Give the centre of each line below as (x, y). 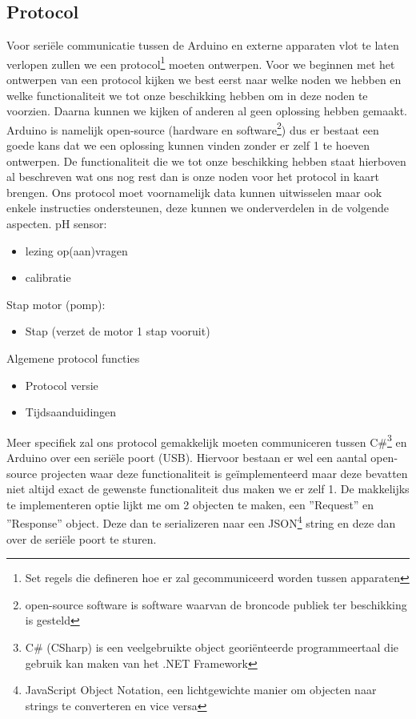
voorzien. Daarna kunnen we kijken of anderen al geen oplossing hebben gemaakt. (207, 111)
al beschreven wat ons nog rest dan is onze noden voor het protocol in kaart (193, 177)
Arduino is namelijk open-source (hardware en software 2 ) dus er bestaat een (193, 128)
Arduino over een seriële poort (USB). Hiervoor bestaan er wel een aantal (187, 458)
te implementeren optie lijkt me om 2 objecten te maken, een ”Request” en (190, 504)
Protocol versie (62, 385)
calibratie (48, 277)
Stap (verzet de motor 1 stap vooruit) (118, 331)
